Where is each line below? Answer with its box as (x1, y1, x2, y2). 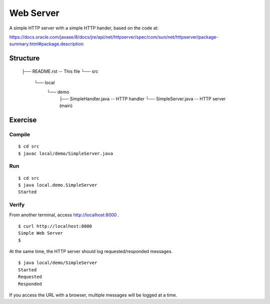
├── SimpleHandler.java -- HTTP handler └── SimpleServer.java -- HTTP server (59, 95, 226, 102)
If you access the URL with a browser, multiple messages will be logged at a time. (9, 292, 177, 298)
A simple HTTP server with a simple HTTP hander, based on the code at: (9, 25, 159, 31)
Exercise (9, 116, 37, 124)
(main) (59, 103, 72, 109)
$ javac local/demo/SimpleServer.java (18, 150, 113, 156)
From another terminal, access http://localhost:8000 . (9, 212, 119, 218)
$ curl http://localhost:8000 (18, 223, 92, 229)
